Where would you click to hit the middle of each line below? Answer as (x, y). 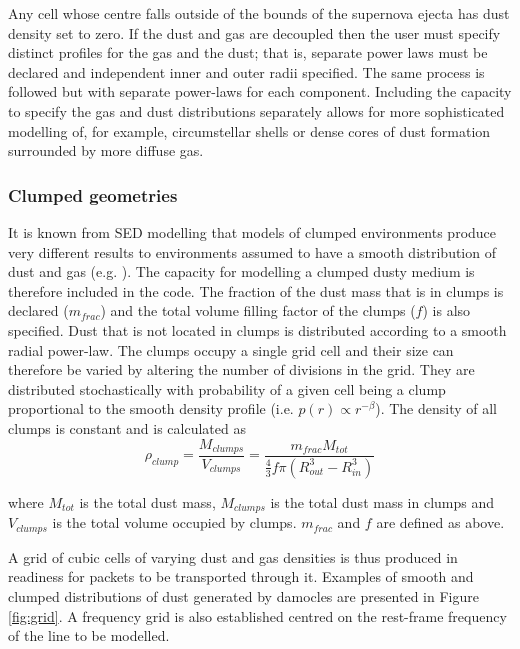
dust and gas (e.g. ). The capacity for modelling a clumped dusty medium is (241, 271)
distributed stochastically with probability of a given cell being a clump (227, 388)
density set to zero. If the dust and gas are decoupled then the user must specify (254, 32)
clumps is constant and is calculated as (127, 427)
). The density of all (436, 408)
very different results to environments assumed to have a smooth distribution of (252, 251)
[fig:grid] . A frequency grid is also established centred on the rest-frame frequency (257, 615)
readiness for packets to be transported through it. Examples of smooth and (241, 576)
